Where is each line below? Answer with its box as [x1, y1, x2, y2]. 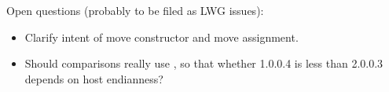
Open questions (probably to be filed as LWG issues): [6, 2, 264, 18]
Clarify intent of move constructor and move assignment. [24, 28, 299, 45]
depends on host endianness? [24, 70, 163, 86]
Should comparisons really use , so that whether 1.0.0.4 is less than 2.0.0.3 [24, 55, 383, 72]
